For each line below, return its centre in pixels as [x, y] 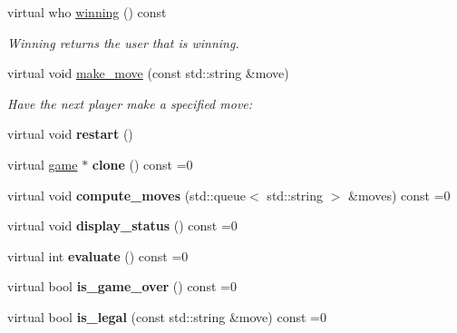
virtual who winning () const [87, 12]
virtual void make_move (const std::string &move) [148, 73]
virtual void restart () [70, 134]
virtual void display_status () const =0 [122, 225]
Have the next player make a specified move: [130, 103]
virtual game [43, 164]
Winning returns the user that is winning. [123, 42]
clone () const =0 [142, 164]
